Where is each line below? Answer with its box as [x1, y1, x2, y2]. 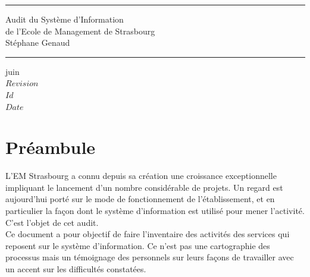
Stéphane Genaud [5, 36, 70, 49]
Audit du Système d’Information [5, 13, 124, 25]
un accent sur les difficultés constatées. [5, 263, 146, 275]
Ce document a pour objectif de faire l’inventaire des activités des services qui [5, 228, 290, 240]
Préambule [5, 135, 96, 159]
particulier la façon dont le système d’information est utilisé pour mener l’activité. [5, 204, 305, 217]
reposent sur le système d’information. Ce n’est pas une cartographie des [5, 239, 270, 251]
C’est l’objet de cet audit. [5, 216, 99, 228]
